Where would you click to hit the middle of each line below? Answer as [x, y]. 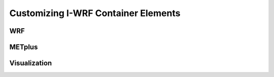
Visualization [31, 63]
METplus [24, 47]
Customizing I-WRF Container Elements [95, 13]
